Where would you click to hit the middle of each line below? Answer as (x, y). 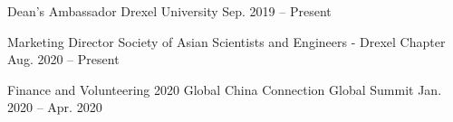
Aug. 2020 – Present (63, 59)
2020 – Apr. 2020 (55, 107)
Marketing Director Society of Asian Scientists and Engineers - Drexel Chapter (226, 41)
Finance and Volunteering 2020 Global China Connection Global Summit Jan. (225, 89)
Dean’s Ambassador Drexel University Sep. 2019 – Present (169, 11)
